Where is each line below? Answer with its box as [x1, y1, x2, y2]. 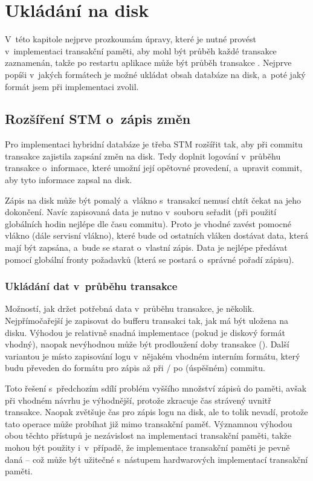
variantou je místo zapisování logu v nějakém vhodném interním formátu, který [5, 349, 300, 362]
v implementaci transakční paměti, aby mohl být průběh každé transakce [5, 44, 277, 57]
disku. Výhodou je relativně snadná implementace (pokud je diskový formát [5, 326, 285, 338]
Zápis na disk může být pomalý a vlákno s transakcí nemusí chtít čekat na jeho [5, 193, 302, 206]
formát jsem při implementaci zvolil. [5, 80, 139, 92]
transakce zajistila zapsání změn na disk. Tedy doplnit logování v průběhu [5, 149, 281, 162]
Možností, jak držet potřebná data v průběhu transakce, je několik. [5, 302, 254, 315]
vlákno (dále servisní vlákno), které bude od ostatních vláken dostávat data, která [5, 229, 309, 242]
